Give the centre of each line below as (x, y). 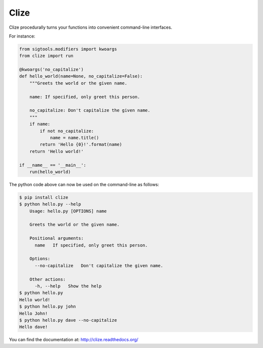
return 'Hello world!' (56, 151)
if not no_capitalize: (67, 131)
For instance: (22, 36)
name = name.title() (75, 138)
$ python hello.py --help (50, 204)
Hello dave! (34, 327)
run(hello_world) (50, 172)
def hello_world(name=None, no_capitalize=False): (81, 76)
